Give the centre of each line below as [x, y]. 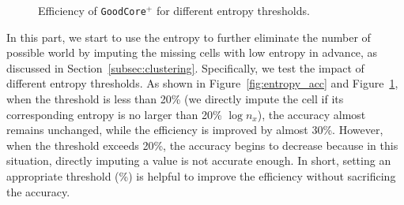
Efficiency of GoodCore [92, 10]
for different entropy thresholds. [233, 10]
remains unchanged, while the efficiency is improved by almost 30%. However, [195, 130]
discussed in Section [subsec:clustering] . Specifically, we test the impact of [185, 67]
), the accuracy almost [311, 114]
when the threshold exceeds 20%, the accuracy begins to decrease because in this [202, 145]
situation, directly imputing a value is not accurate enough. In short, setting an [199, 160]
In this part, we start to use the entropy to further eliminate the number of [189, 37]
